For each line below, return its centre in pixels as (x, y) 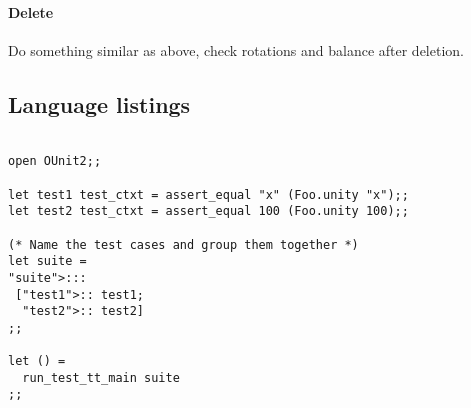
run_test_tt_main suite (101, 377)
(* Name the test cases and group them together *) (183, 244)
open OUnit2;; (55, 161)
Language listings (99, 103)
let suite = (47, 261)
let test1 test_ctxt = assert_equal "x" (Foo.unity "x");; (208, 194)
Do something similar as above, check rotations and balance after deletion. (236, 49)
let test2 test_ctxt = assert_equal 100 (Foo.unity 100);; (208, 211)
